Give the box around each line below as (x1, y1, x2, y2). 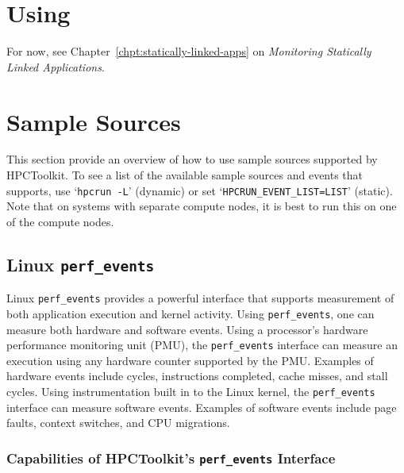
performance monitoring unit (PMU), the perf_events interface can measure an (6, 336, 398, 353)
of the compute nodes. (6, 213, 114, 229)
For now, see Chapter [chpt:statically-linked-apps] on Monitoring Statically (6, 43, 371, 60)
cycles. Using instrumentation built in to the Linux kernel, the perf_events (6, 383, 375, 399)
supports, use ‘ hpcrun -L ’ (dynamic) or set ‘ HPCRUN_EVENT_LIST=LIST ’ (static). (6, 182, 393, 198)
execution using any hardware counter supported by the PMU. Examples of (6, 352, 374, 368)
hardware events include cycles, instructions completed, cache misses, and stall (6, 367, 388, 384)
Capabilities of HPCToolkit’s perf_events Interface (6, 448, 336, 467)
